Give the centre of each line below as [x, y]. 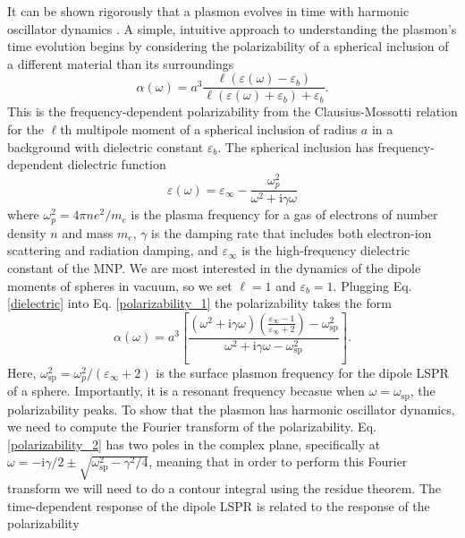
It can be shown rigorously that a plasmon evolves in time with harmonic [208, 11]
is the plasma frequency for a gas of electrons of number [284, 214]
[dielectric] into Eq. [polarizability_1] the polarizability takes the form [199, 303]
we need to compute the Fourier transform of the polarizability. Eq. [192, 427]
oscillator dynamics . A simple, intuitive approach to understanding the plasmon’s [232, 28]
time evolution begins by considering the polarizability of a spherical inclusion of [228, 46]
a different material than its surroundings [121, 63]
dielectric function [117, 164]
